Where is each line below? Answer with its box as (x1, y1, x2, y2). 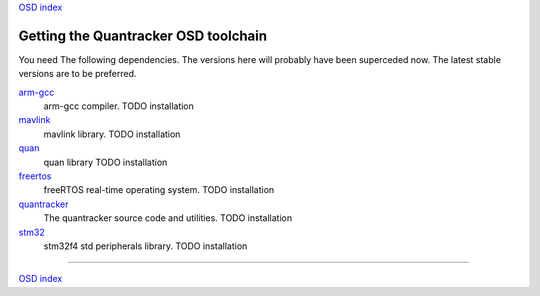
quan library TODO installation (43, 156, 168, 168)
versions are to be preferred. (18, 68, 137, 80)
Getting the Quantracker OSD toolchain (18, 27, 268, 44)
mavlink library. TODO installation (43, 128, 181, 140)
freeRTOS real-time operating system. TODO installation (43, 184, 275, 196)
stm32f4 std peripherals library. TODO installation (43, 240, 248, 252)
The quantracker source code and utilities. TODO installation (43, 212, 293, 224)
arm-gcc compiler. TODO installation (43, 100, 195, 112)
